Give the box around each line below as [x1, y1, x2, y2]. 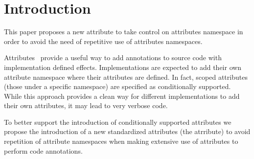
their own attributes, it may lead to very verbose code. [4, 100, 168, 111]
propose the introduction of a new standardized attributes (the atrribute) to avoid [4, 126, 251, 136]
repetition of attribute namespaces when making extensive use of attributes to [4, 136, 238, 146]
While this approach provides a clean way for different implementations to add [4, 91, 240, 101]
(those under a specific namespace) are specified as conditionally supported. [4, 81, 231, 91]
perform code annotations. [4, 145, 83, 156]
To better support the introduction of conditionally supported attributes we [4, 116, 231, 127]
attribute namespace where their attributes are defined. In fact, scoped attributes [4, 71, 248, 82]
